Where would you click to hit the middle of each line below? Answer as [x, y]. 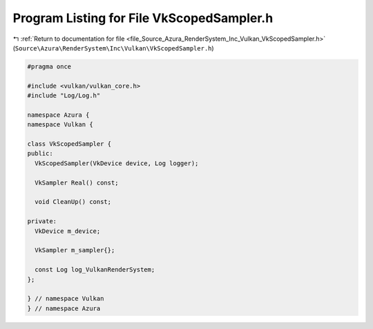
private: [42, 222]
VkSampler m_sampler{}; [75, 250]
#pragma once [49, 66]
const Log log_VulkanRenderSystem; [95, 270]
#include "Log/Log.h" [64, 96]
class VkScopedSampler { [69, 144]
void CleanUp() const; [73, 202]
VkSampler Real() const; [77, 182]
